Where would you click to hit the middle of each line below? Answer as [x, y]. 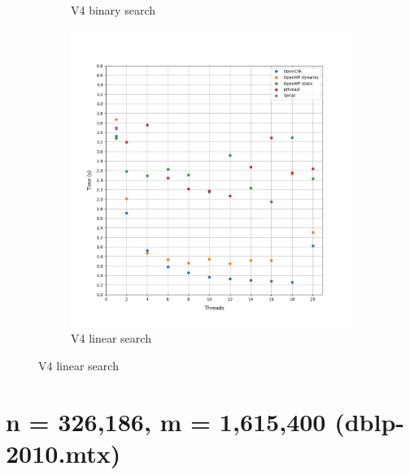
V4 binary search [113, 10]
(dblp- [370, 421]
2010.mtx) [63, 453]
